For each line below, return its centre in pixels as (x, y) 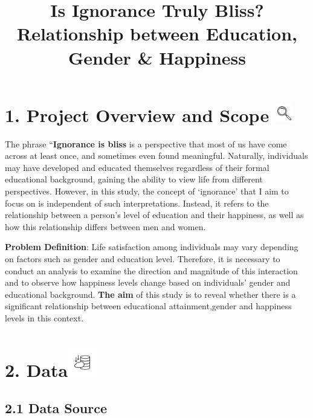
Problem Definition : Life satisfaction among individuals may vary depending (152, 247)
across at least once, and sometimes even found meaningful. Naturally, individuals (156, 156)
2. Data (37, 369)
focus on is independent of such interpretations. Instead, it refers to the (137, 203)
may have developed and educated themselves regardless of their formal (137, 167)
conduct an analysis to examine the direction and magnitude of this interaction (151, 270)
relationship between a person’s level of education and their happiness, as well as (154, 215)
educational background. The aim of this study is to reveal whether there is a (150, 294)
